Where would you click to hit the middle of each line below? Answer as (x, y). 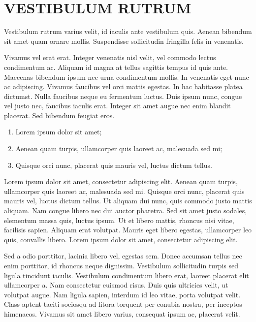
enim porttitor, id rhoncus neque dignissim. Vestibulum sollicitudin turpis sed (121, 265)
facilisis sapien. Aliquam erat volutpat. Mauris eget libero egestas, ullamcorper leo (128, 230)
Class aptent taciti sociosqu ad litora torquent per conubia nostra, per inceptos (123, 304)
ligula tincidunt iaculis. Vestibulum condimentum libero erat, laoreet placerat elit (127, 275)
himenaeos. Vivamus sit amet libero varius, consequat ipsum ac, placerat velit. (122, 313)
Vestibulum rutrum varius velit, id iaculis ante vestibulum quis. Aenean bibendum (128, 31)
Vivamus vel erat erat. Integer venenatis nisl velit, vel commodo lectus (110, 57)
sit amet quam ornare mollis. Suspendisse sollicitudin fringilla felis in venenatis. (124, 41)
